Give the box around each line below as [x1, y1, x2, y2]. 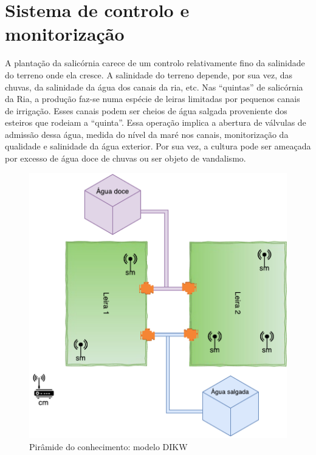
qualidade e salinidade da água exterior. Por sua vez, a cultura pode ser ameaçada [5, 140, 311, 152]
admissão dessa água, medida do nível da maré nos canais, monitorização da [5, 128, 289, 140]
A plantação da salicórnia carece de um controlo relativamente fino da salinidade [5, 56, 305, 69]
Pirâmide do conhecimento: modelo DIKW [29, 440, 188, 453]
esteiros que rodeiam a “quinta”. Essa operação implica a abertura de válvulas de [5, 116, 306, 129]
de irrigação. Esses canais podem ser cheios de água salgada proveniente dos [5, 104, 287, 117]
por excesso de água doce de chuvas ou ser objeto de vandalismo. [5, 152, 246, 165]
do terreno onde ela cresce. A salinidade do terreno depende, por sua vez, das [5, 68, 293, 81]
